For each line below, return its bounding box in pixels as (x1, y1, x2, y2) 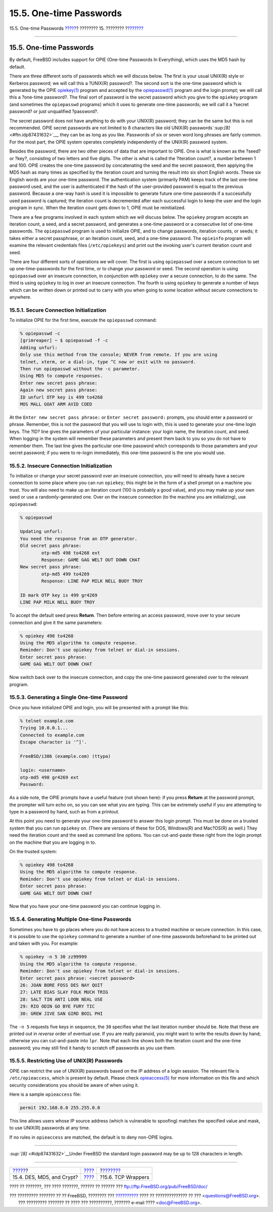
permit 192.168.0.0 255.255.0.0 (20, 1104, 101, 1110)
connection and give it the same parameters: (9, 619, 103, 625)
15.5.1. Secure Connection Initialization (9, 306, 106, 313)
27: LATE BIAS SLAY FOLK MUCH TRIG (20, 989, 108, 995)
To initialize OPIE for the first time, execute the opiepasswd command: (9, 317, 157, 323)
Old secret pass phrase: (20, 543, 82, 549)
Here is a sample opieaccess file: (9, 1091, 81, 1097)
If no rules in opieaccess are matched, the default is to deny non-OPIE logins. (9, 1134, 173, 1140)
